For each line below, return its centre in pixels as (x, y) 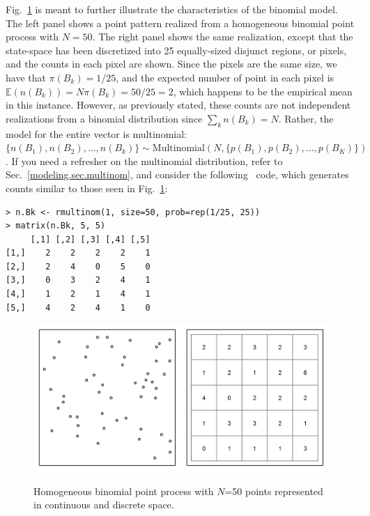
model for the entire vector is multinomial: (96, 133)
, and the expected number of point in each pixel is (225, 77)
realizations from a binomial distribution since (104, 118)
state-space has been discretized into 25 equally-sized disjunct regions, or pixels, (176, 50)
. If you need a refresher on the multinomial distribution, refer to (144, 161)
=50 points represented (274, 491)
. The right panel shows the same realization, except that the (223, 37)
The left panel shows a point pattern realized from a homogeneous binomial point (180, 23)
